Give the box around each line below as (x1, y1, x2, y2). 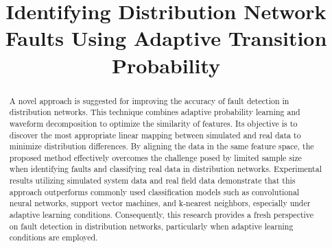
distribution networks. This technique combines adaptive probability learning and (9, 106, 300, 118)
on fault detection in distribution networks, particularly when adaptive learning (9, 220, 294, 232)
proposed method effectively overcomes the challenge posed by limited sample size (9, 151, 302, 163)
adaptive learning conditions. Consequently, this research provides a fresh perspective (9, 209, 314, 221)
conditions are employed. (9, 232, 98, 243)
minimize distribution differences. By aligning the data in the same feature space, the (9, 140, 314, 152)
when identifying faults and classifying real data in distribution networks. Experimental (9, 163, 322, 175)
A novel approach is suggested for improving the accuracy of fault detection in (9, 95, 289, 106)
